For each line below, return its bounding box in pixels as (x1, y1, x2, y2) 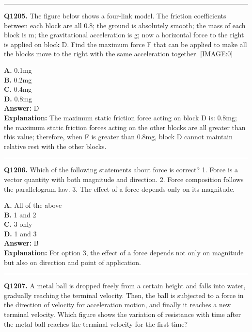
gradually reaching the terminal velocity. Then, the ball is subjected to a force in (4, 290, 244, 300)
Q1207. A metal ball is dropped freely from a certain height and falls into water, (4, 281, 246, 291)
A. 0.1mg (4, 65, 32, 75)
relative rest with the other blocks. (4, 141, 107, 151)
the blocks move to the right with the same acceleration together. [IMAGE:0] (4, 49, 233, 59)
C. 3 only (4, 219, 32, 229)
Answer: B (4, 238, 39, 248)
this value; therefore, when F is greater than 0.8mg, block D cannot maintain (4, 132, 233, 142)
